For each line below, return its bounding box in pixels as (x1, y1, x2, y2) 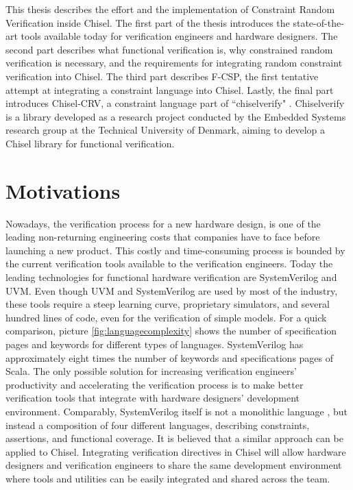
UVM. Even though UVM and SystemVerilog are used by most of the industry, (5, 283, 338, 297)
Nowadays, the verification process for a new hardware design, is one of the (5, 216, 321, 230)
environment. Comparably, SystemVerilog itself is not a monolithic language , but (5, 404, 348, 418)
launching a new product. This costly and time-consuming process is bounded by (5, 243, 345, 257)
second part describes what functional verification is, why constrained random (5, 42, 333, 56)
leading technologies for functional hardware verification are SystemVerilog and (5, 270, 337, 284)
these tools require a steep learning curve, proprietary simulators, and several (5, 297, 330, 311)
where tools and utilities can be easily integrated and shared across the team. (5, 471, 330, 485)
